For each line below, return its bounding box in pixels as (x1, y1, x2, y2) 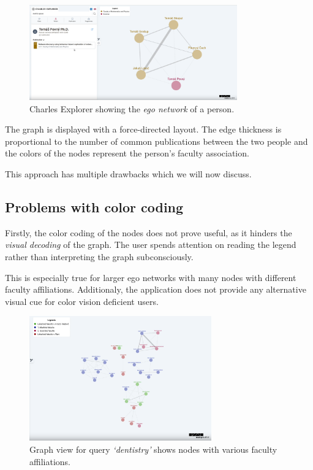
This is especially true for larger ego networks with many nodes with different (5, 271, 296, 283)
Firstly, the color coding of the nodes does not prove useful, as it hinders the (5, 226, 292, 239)
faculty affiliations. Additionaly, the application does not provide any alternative (5, 283, 306, 296)
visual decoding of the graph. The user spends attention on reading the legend (5, 238, 296, 251)
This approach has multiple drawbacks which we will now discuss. (5, 167, 252, 180)
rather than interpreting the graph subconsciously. (5, 250, 194, 263)
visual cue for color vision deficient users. (5, 295, 159, 307)
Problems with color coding (5, 197, 184, 216)
